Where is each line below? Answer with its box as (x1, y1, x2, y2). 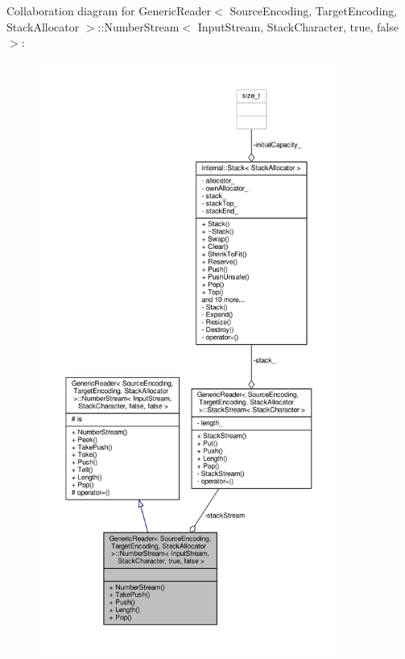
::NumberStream (97, 18, 180, 35)
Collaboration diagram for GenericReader (6, 2, 212, 19)
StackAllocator (6, 18, 80, 35)
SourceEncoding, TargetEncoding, (229, 2, 398, 19)
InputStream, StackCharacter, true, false (197, 18, 399, 35)
